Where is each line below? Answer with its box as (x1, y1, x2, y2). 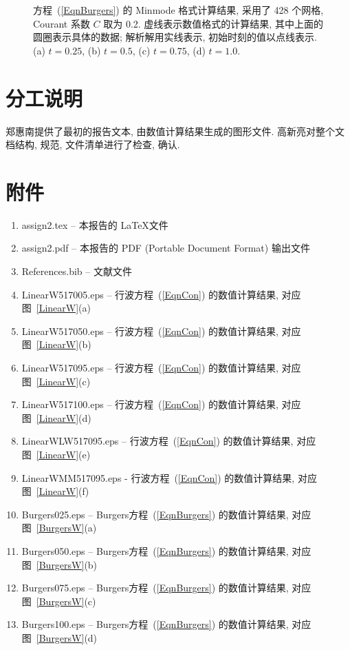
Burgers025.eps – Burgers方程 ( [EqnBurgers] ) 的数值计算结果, (21, 507, 289, 521)
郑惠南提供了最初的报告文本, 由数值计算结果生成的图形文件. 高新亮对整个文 (6, 123, 345, 138)
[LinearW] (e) (36, 447, 91, 461)
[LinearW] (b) (36, 337, 91, 352)
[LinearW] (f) (36, 484, 89, 498)
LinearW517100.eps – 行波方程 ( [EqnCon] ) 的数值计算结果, (21, 397, 278, 412)
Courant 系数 (33, 16, 90, 30)
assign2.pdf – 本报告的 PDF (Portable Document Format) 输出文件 (21, 241, 310, 255)
